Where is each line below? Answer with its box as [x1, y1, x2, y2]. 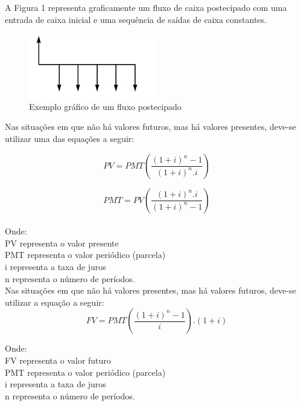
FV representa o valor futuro [5, 353, 111, 366]
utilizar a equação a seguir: [5, 295, 104, 308]
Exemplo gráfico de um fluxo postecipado [29, 100, 182, 112]
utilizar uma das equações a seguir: [5, 132, 135, 144]
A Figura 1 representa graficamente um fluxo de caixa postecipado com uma [5, 1, 287, 13]
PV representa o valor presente [5, 236, 119, 249]
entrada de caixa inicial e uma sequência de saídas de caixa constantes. [5, 13, 267, 25]
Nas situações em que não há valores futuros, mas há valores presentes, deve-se [5, 120, 296, 133]
